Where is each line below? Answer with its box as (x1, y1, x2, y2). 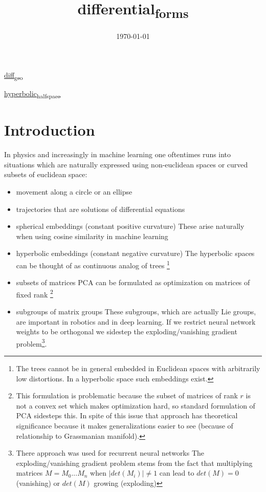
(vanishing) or (16, 477, 60, 488)
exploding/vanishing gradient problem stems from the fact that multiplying (16, 457, 253, 468)
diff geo (4, 69, 23, 81)
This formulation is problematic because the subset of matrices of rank (16, 390, 238, 401)
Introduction (4, 119, 95, 140)
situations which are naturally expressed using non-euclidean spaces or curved (4, 159, 248, 169)
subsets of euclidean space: (4, 169, 87, 180)
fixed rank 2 (16, 287, 53, 300)
